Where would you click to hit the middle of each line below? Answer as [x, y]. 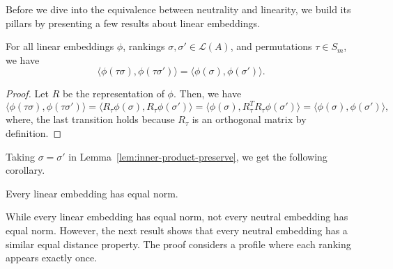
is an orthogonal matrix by [249, 119]
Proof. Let [27, 93]
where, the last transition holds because [90, 119]
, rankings [144, 46]
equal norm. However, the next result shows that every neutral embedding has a [177, 230]
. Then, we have [207, 93]
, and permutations [271, 46]
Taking [21, 156]
